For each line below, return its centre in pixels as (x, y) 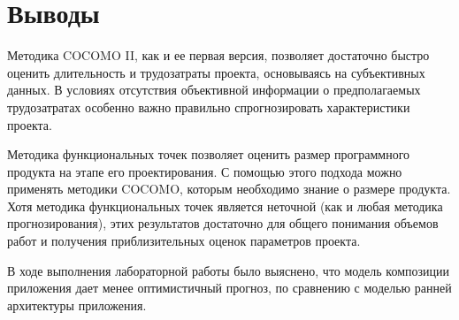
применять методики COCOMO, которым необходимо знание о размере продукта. (229, 189)
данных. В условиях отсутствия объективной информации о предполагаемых (214, 90)
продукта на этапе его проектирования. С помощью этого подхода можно (205, 171)
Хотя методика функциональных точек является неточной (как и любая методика (225, 206)
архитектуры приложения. (77, 305)
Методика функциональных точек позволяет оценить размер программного (209, 154)
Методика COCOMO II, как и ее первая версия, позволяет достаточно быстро (218, 55)
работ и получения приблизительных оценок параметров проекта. (184, 241)
